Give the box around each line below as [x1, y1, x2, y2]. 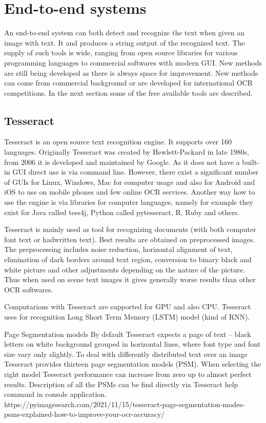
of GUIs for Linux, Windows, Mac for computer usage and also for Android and [4, 176, 255, 187]
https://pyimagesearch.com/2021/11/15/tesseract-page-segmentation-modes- [4, 398, 245, 409]
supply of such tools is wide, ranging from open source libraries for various [4, 47, 238, 58]
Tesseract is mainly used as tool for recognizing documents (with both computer [4, 224, 256, 235]
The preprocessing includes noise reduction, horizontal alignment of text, [4, 244, 233, 255]
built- [242, 156, 259, 167]
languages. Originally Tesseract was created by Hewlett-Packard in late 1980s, [4, 146, 249, 157]
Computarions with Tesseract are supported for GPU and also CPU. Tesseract [4, 301, 251, 312]
